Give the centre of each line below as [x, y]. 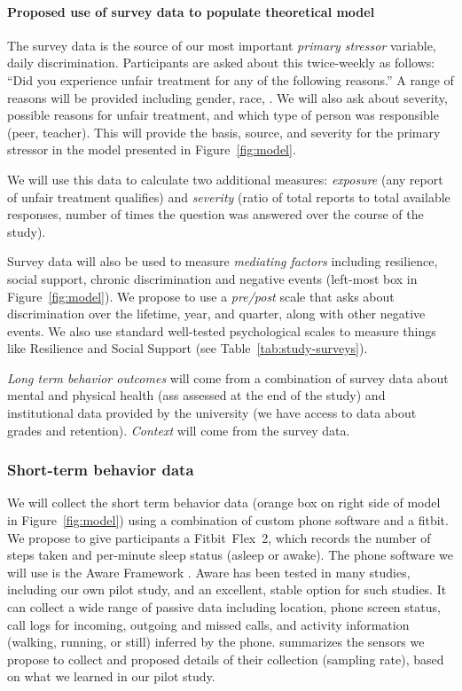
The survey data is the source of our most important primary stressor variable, [222, 45]
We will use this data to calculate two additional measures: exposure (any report [225, 179]
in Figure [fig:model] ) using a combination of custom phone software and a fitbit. [228, 520]
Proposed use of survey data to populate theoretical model [191, 11]
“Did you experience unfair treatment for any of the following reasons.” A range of [231, 79]
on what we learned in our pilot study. [111, 676]
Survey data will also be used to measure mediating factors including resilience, [223, 261]
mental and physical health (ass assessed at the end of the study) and [196, 395]
